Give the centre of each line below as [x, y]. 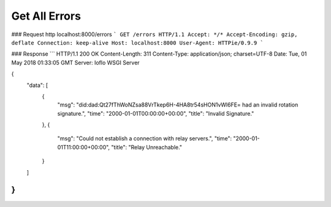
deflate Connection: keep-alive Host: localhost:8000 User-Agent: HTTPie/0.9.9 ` [137, 43]
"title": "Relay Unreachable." [147, 147]
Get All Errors [46, 16]
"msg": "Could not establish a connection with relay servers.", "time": [145, 138]
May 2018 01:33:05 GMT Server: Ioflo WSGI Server [76, 62]
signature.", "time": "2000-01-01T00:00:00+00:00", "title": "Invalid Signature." [156, 113]
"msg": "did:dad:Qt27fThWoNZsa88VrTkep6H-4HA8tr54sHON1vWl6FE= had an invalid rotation [178, 105]
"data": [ [37, 85]
